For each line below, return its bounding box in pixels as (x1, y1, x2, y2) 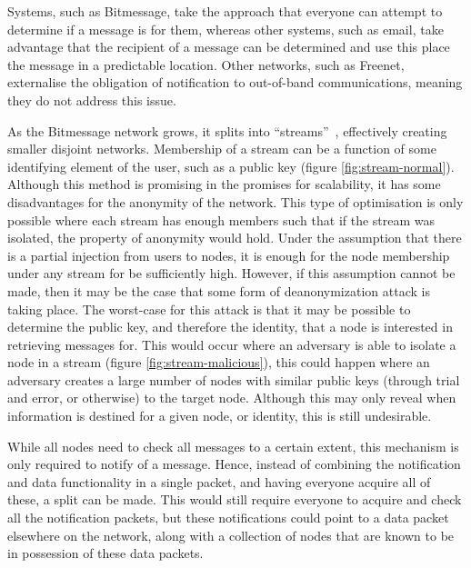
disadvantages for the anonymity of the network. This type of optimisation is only (7, 192, 464, 211)
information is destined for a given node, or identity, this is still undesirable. (7, 406, 432, 425)
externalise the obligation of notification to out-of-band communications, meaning (7, 73, 463, 92)
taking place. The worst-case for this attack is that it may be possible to (7, 299, 411, 318)
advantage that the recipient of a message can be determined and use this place (7, 37, 450, 56)
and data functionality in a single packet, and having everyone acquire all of (7, 472, 431, 491)
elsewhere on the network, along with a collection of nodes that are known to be (7, 525, 455, 544)
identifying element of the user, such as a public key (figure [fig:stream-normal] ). (7, 156, 455, 175)
